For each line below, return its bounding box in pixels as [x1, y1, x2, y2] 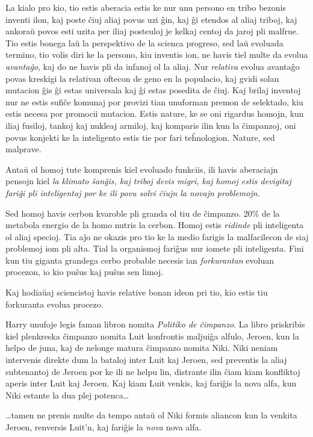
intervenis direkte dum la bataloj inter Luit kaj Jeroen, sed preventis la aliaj [5, 353, 287, 366]
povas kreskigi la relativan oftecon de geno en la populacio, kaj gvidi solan [5, 72, 279, 84]
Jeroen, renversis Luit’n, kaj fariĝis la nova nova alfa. [5, 421, 202, 433]
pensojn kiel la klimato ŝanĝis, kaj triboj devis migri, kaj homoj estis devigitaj [5, 175, 291, 187]
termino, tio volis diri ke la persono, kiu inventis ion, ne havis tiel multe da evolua [5, 48, 308, 61]
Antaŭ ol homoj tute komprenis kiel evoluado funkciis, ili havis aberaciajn [5, 163, 278, 175]
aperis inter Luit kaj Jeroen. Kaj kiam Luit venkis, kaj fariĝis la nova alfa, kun [5, 377, 297, 389]
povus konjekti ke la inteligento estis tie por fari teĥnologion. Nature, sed [5, 131, 275, 143]
